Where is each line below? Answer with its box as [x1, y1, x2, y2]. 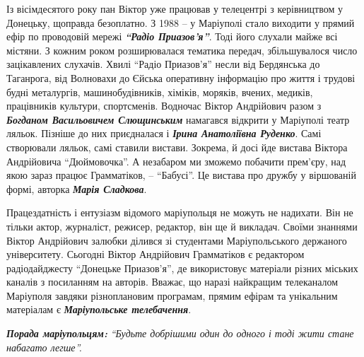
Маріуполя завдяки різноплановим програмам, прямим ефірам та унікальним [6, 288, 338, 303]
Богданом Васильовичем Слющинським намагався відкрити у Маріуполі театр [6, 112, 350, 127]
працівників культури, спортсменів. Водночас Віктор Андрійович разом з [6, 98, 322, 113]
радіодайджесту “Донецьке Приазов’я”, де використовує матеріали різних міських [6, 260, 358, 275]
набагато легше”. [6, 339, 82, 354]
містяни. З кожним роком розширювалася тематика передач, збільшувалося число [6, 42, 358, 57]
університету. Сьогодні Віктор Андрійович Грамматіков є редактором [6, 247, 305, 262]
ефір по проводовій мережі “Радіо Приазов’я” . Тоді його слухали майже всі [6, 29, 338, 44]
